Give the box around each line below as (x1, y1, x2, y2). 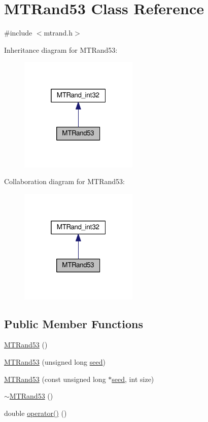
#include (4, 27, 32, 38)
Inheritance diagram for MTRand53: (4, 44, 118, 55)
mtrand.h (44, 27, 73, 38)
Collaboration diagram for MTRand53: (4, 176, 125, 187)
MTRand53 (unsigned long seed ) (4, 357, 106, 367)
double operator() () (4, 407, 67, 418)
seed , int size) (112, 373, 154, 384)
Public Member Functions (4, 315, 143, 331)
